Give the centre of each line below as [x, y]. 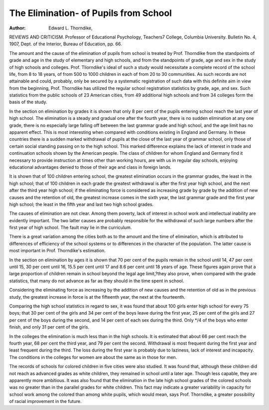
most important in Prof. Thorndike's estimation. [57, 251]
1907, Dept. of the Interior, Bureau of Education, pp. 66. [66, 44]
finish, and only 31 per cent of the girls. [49, 327]
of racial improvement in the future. [45, 402]
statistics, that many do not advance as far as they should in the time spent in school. [97, 281]
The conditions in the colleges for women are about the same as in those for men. [93, 357]
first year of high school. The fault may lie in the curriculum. [70, 228]
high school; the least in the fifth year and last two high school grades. [81, 204]
